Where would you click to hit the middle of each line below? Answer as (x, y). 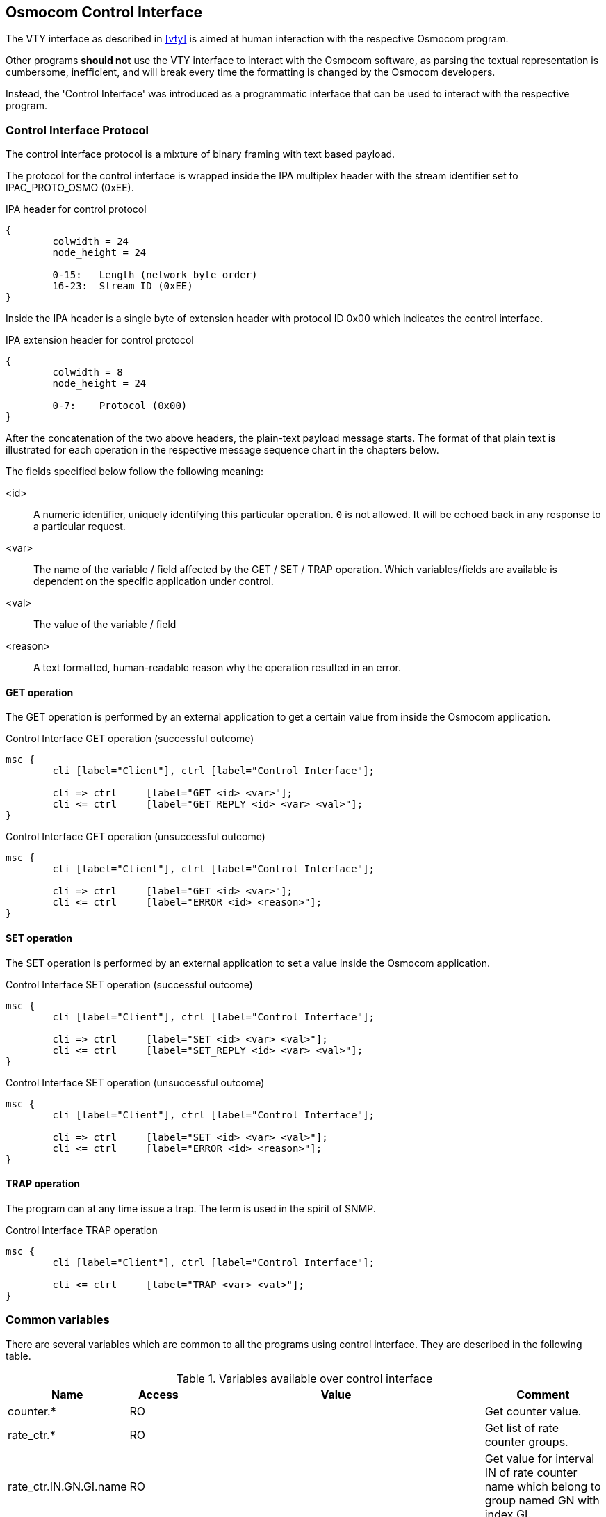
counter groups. (526, 1442)
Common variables (58, 1320)
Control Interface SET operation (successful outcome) (129, 984)
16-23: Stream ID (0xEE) (123, 286)
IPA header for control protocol (76, 209)
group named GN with (542, 1500)
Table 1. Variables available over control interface (304, 1378)
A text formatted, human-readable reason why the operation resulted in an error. (217, 668)
